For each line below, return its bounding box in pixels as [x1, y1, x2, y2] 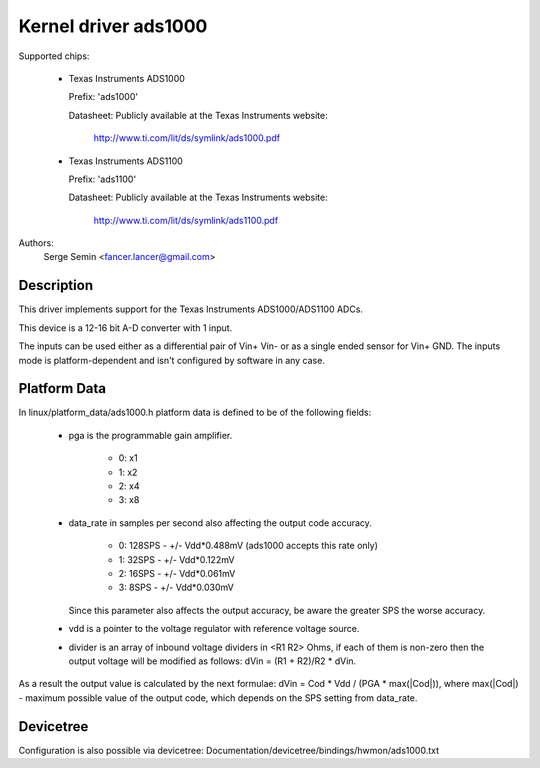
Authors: [18, 237, 54, 249]
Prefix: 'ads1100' [68, 173, 137, 185]
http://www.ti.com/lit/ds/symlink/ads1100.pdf [93, 214, 279, 226]
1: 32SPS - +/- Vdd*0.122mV [118, 553, 235, 565]
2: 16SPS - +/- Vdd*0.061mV [118, 567, 236, 579]
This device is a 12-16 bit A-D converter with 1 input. [18, 321, 233, 334]
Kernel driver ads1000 [18, 15, 208, 37]
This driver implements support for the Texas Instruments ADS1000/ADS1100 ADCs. [18, 303, 364, 315]
